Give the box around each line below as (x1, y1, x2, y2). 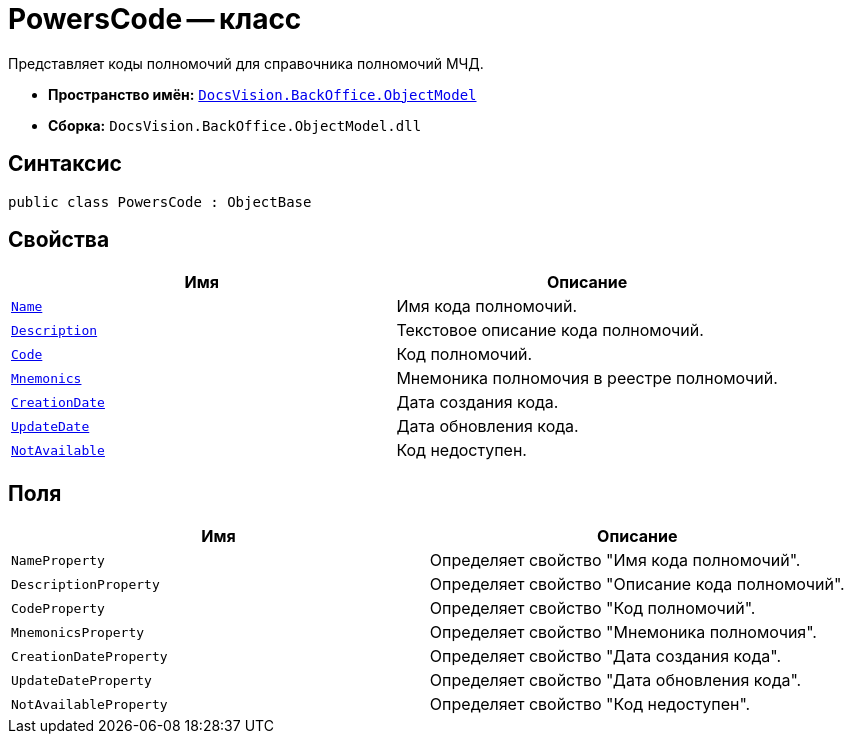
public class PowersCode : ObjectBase (8, 193, 312, 210)
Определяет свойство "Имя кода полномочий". (429, 550, 801, 571)
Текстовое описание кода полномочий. (396, 320, 704, 341)
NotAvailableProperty (11, 696, 168, 712)
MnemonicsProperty (11, 624, 145, 640)
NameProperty (11, 552, 105, 568)
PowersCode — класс (8, 2, 302, 36)
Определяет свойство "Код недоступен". (429, 694, 751, 715)
